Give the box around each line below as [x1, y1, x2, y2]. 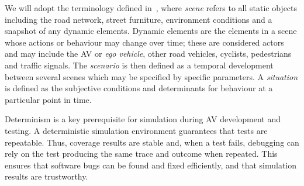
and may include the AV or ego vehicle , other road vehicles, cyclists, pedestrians [5, 47, 292, 60]
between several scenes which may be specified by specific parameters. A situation [5, 70, 298, 82]
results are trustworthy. [5, 170, 88, 182]
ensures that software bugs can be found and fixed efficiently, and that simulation [5, 159, 297, 171]
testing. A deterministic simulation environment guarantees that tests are [5, 124, 268, 136]
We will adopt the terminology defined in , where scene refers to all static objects [5, 2, 298, 13]
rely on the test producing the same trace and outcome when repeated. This [5, 147, 278, 160]
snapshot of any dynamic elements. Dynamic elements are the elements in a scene [5, 25, 297, 37]
